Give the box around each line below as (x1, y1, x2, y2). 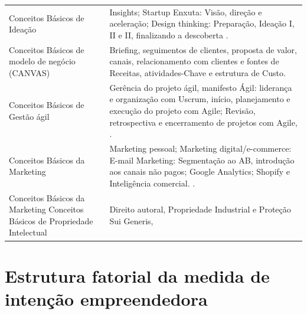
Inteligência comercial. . (109, 176, 195, 189)
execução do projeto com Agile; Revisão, (109, 104, 256, 116)
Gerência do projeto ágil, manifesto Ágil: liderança (109, 81, 292, 93)
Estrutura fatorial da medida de (5, 263, 270, 287)
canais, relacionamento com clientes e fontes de (109, 55, 279, 67)
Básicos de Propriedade (9, 214, 93, 227)
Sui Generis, (109, 214, 153, 227)
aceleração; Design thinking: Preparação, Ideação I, (109, 17, 295, 30)
